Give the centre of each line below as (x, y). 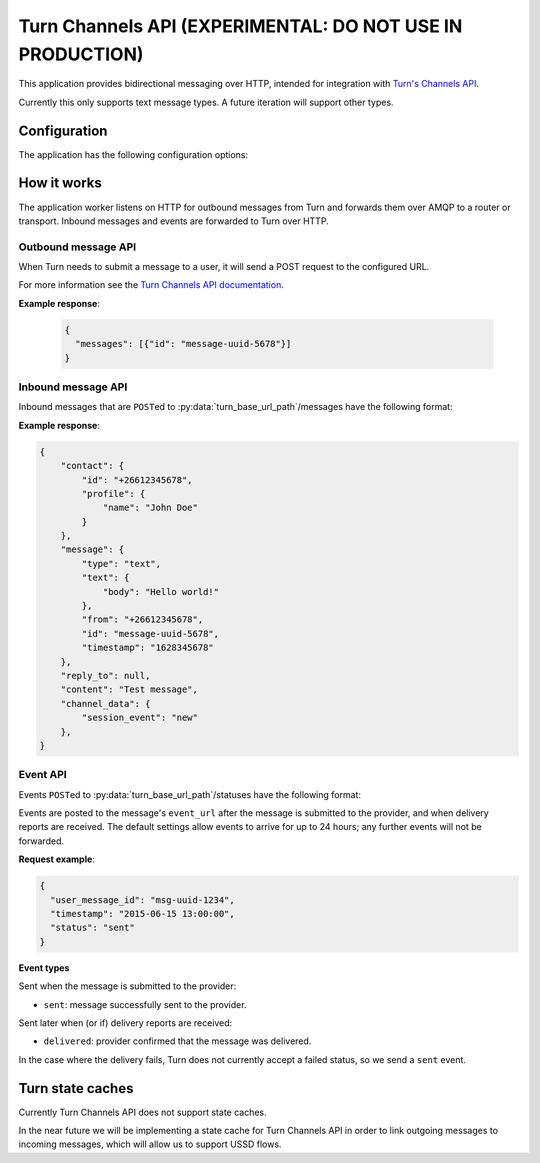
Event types (44, 967)
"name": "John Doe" (150, 508)
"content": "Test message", (129, 689)
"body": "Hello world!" (161, 591)
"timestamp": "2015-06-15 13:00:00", (142, 913)
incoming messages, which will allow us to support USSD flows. (150, 1144)
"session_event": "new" (140, 718)
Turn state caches (76, 1088)
